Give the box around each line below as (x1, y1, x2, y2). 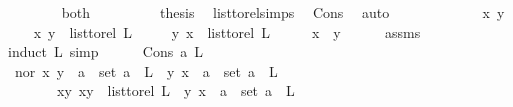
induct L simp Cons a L (8, 41, 203, 62)
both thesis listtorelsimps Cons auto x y (61, 2, 505, 22)
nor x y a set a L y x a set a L (14, 60, 278, 81)
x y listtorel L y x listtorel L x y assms (33, 21, 421, 42)
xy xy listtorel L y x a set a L (56, 80, 295, 101)
